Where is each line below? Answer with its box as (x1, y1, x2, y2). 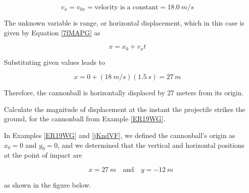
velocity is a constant (95, 4, 159, 11)
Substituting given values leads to (4, 56, 105, 67)
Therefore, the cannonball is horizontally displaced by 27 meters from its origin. (4, 87, 244, 98)
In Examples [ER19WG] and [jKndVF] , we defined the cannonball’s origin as (4, 130, 235, 140)
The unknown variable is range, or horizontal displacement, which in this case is (4, 18, 245, 28)
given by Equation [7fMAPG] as (4, 27, 100, 37)
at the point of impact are (4, 150, 82, 160)
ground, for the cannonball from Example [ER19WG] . (4, 113, 166, 124)
